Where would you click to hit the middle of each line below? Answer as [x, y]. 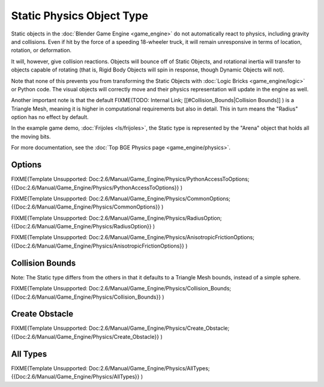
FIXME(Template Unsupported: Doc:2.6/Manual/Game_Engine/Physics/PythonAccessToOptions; [130, 179]
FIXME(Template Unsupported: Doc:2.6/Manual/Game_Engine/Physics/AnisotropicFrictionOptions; [133, 237]
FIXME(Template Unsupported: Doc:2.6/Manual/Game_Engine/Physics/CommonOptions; [121, 198]
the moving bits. [31, 136]
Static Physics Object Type [79, 16]
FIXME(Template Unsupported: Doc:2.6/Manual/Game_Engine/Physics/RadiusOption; [116, 218]
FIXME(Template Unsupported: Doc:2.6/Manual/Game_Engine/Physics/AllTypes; [110, 368]
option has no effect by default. [50, 117]
